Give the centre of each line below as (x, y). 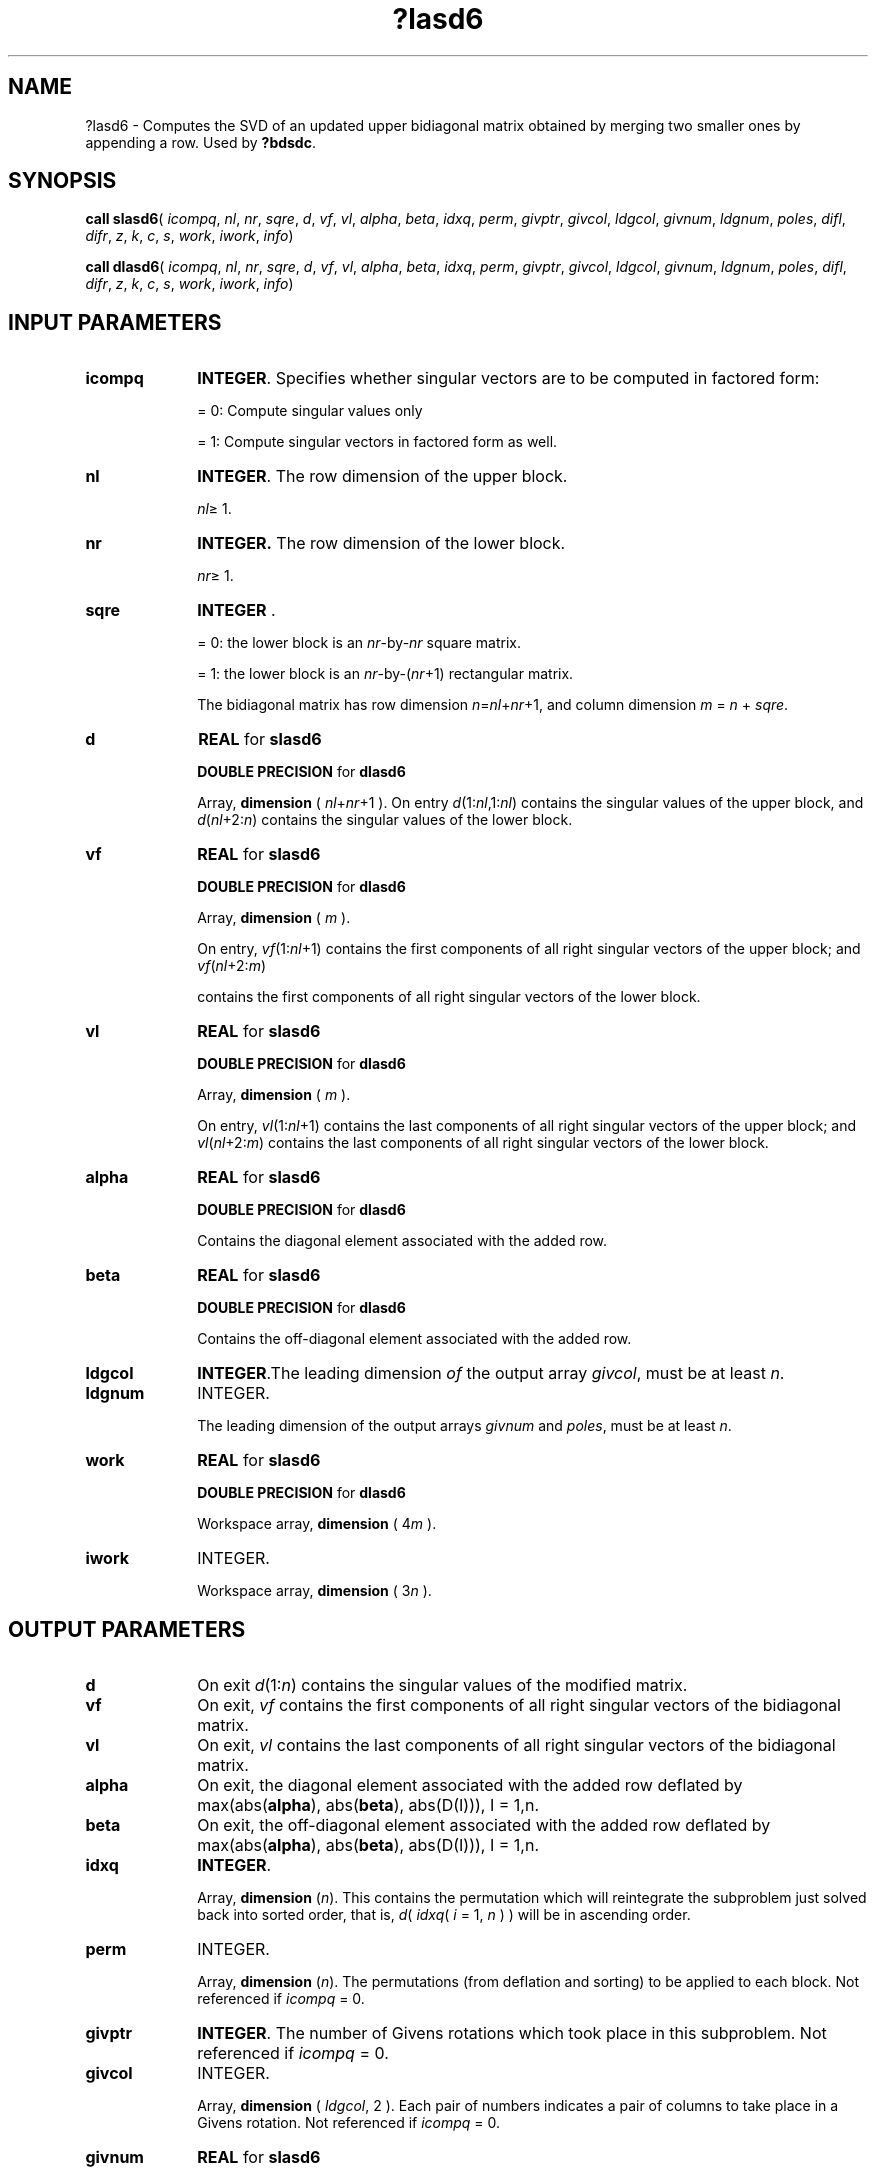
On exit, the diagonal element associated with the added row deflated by (470, 1785)
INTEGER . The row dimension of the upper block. (382, 476)
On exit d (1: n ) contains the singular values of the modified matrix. (442, 1685)
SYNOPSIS (62, 181)
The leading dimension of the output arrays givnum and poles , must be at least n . (464, 1426)
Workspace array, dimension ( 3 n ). (314, 1591)
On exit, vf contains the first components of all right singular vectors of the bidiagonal (519, 1705)
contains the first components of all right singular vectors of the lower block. (449, 997)
